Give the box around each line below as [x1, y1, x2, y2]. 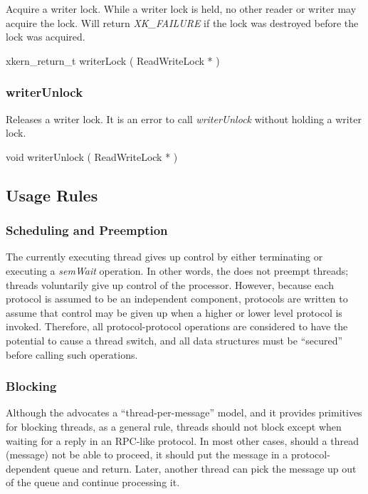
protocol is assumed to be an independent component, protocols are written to [6, 291, 348, 306]
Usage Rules [6, 184, 98, 206]
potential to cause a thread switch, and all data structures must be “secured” [6, 332, 343, 347]
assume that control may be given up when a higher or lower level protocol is [6, 305, 342, 320]
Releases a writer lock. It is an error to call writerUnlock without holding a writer [6, 111, 362, 126]
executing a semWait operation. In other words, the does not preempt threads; [6, 263, 349, 278]
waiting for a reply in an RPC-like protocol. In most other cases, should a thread [6, 433, 359, 448]
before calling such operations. [6, 347, 138, 362]
